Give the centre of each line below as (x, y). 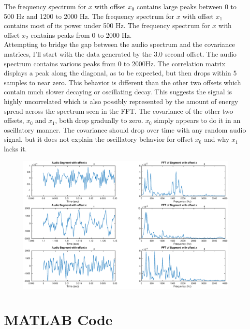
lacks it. (15, 148)
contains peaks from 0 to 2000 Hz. (81, 35)
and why (217, 139)
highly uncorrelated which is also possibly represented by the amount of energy (121, 101)
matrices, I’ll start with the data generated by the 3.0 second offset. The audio (120, 53)
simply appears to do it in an (197, 120)
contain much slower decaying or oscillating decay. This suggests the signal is (118, 92)
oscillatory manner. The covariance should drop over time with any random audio (125, 129)
